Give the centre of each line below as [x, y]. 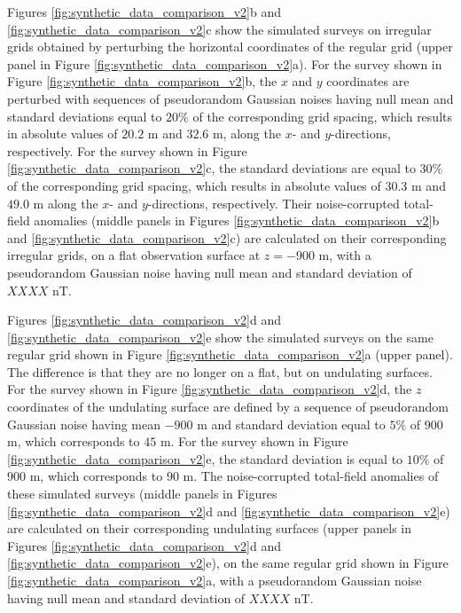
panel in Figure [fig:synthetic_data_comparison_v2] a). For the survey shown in [225, 63]
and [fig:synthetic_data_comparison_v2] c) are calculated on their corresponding [227, 237]
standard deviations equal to [85, 116]
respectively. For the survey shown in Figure [127, 150]
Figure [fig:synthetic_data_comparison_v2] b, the [142, 81]
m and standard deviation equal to [291, 424]
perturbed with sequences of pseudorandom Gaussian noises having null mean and [230, 98]
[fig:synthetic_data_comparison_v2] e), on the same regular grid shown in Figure [228, 563]
